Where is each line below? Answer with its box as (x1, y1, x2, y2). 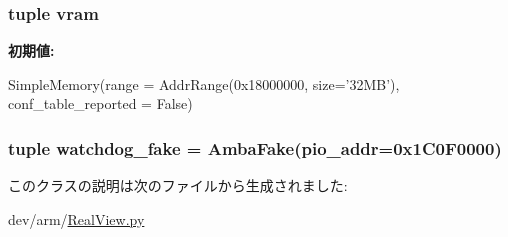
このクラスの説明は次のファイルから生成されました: (8, 175, 348, 196)
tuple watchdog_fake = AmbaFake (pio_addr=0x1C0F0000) (8, 135, 502, 160)
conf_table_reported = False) (8, 93, 193, 114)
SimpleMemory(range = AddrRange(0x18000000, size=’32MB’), (8, 73, 400, 94)
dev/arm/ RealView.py (8, 208, 145, 229)
